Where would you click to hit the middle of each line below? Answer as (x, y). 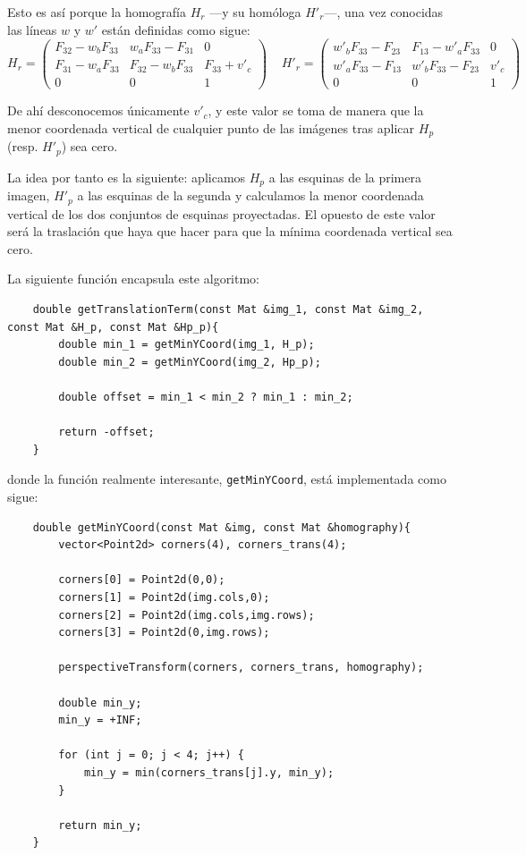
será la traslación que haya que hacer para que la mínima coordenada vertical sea (230, 231)
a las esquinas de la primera (345, 177)
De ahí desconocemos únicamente (98, 110)
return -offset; (106, 432)
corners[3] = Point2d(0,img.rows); (164, 633)
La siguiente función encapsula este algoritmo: (134, 279)
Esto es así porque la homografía (97, 12)
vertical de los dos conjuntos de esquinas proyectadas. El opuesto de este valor (221, 213)
